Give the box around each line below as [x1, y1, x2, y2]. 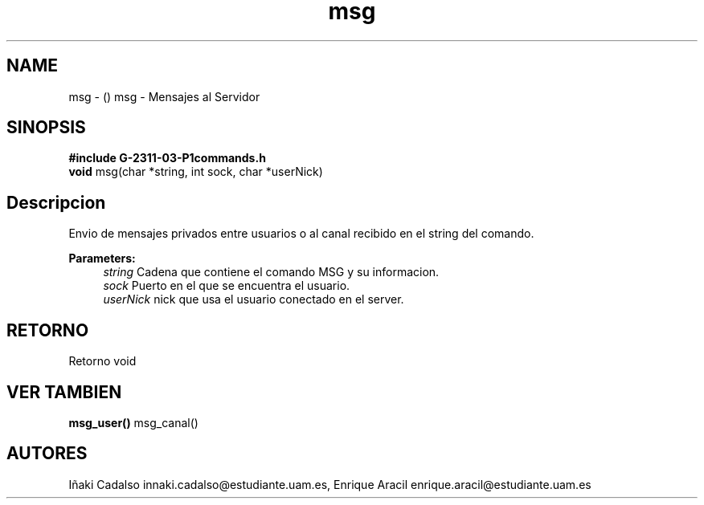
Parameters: [68, 251, 136, 266]
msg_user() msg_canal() [68, 415, 199, 430]
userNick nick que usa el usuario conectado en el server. [103, 292, 404, 307]
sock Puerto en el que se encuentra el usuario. [103, 279, 350, 293]
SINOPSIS [6, 117, 86, 138]
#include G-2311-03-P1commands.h [68, 151, 266, 165]
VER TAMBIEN [6, 381, 122, 402]
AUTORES [6, 443, 88, 464]
